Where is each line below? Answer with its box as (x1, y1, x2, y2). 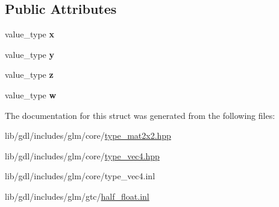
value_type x (5, 28, 54, 40)
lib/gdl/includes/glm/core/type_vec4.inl (5, 170, 155, 182)
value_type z (5, 68, 54, 81)
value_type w (5, 88, 57, 101)
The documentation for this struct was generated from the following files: (5, 109, 275, 121)
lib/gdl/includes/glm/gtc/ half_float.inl (5, 189, 149, 202)
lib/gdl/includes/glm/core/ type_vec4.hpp (5, 149, 160, 162)
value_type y (5, 48, 54, 60)
